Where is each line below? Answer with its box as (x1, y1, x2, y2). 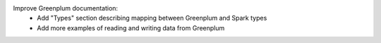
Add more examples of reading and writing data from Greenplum (37, 23, 225, 32)
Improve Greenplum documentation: (13, 4, 119, 12)
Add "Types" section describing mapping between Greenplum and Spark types (37, 14, 267, 23)
